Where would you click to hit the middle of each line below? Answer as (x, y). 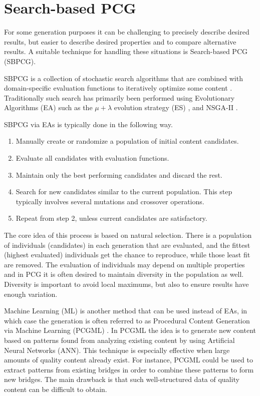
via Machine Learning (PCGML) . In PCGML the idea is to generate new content (130, 330)
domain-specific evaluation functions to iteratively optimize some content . (118, 88)
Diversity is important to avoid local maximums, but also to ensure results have (126, 284)
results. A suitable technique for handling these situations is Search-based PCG (126, 51)
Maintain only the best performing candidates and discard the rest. (119, 174)
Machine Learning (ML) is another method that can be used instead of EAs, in (126, 311)
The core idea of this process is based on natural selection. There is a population (128, 235)
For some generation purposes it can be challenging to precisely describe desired (127, 32)
